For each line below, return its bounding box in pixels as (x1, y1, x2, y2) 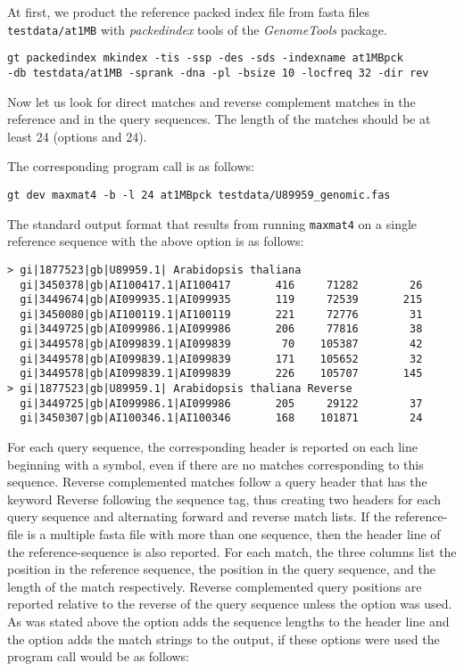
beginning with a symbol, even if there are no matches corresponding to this (7, 454, 424, 473)
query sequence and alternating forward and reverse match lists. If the (7, 507, 391, 526)
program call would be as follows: (7, 647, 190, 666)
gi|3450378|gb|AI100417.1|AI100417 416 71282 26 (20, 278, 423, 291)
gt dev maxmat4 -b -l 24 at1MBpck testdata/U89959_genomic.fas (7, 188, 391, 201)
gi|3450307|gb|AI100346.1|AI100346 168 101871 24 (20, 412, 423, 425)
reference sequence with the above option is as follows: (7, 232, 304, 250)
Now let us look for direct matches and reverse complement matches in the (7, 92, 416, 110)
